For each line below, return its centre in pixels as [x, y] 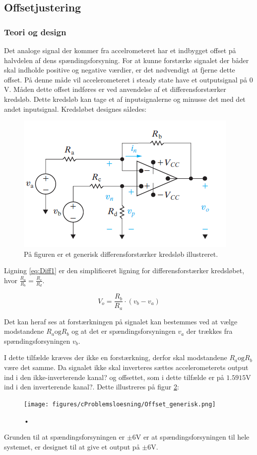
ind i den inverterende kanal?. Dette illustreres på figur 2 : [92, 387]
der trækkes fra [209, 331]
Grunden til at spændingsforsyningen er [64, 437]
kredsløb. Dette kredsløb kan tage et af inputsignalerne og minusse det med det [125, 99]
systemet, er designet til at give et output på [72, 446]
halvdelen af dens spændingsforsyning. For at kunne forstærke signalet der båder [127, 60]
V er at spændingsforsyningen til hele [193, 437]
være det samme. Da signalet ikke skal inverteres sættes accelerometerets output [126, 367]
